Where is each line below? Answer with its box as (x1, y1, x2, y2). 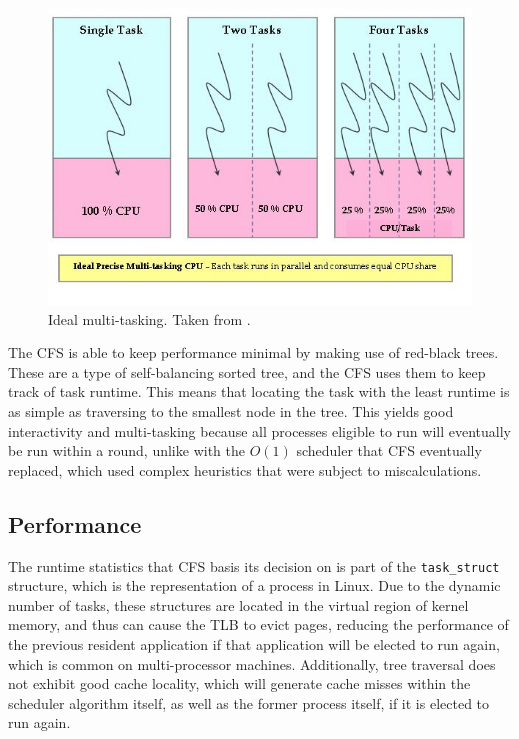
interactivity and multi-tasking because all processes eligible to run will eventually (8, 420, 511, 441)
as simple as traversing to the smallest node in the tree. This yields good (8, 401, 454, 422)
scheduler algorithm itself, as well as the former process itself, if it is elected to (8, 692, 490, 713)
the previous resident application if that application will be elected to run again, (8, 634, 500, 655)
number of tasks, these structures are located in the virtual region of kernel (8, 594, 469, 615)
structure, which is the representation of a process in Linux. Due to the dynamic (8, 575, 501, 596)
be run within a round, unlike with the (8, 440, 245, 461)
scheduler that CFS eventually (296, 440, 482, 461)
